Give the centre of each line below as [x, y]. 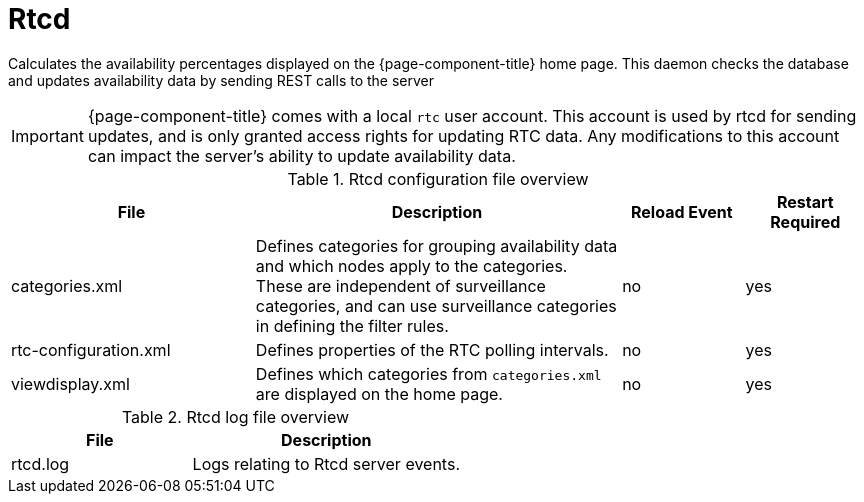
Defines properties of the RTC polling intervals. [432, 349]
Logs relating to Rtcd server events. [326, 463]
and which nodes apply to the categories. [411, 265]
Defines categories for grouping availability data [436, 245]
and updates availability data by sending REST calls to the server [221, 80]
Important [47, 135]
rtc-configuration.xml [91, 349]
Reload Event [681, 211]
